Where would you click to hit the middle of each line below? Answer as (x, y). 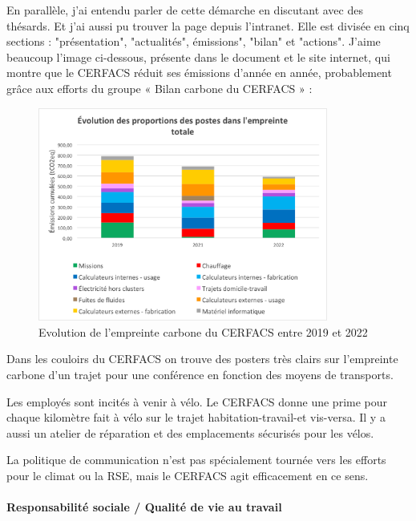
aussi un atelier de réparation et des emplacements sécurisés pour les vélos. (190, 432)
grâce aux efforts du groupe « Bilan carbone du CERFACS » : (160, 88)
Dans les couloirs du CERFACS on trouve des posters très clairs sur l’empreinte (202, 359)
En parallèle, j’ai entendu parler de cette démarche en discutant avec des (185, 10)
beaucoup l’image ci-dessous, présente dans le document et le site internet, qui (198, 57)
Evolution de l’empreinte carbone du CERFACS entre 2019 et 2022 (203, 331)
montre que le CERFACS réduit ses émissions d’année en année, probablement (199, 73)
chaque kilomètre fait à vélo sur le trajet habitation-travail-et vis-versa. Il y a (196, 417)
